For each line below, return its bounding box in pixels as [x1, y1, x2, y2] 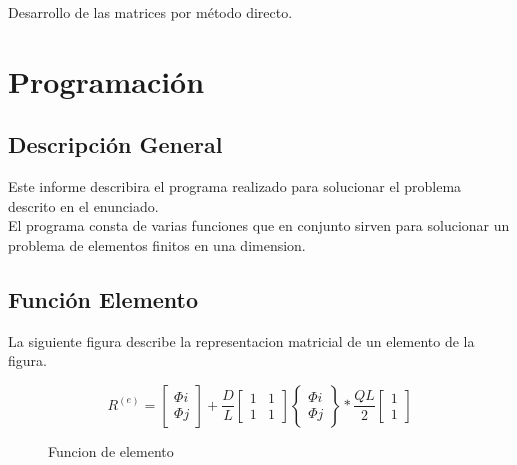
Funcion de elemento [48, 440, 174, 461]
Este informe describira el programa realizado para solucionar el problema [8, 176, 462, 197]
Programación [8, 60, 205, 101]
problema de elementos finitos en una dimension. [8, 234, 306, 255]
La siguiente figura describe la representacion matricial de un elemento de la [8, 330, 475, 351]
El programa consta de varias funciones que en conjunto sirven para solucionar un [8, 215, 510, 236]
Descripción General [8, 129, 223, 160]
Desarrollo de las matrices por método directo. [8, 2, 293, 22]
